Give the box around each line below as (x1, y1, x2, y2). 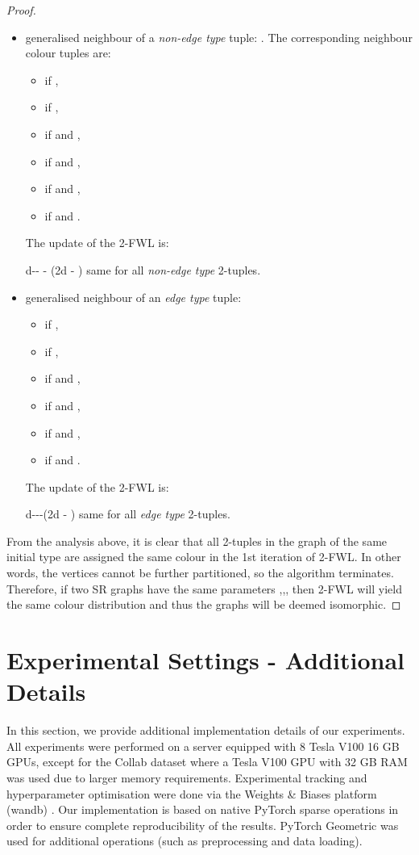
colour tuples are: (25, 44, 111, 61)
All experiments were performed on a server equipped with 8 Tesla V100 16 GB (6, 737, 400, 754)
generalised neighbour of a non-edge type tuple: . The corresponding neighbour (25, 28, 413, 45)
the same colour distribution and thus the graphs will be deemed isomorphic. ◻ (6, 596, 401, 613)
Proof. (6, 2, 36, 18)
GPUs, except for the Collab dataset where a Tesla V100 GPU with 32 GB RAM (6, 753, 408, 770)
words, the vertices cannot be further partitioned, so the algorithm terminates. (6, 564, 394, 581)
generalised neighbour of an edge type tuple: (25, 288, 242, 305)
